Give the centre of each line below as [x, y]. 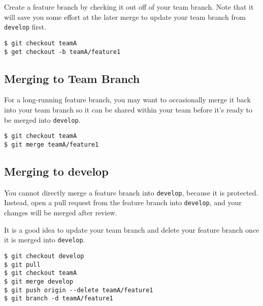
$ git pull [22, 265]
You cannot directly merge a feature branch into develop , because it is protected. [131, 192]
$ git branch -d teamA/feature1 [59, 299]
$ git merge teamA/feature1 [52, 144]
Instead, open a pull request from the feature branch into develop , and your [123, 202]
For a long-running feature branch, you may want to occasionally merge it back [127, 100]
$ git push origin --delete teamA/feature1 [79, 290]
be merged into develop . [42, 119]
